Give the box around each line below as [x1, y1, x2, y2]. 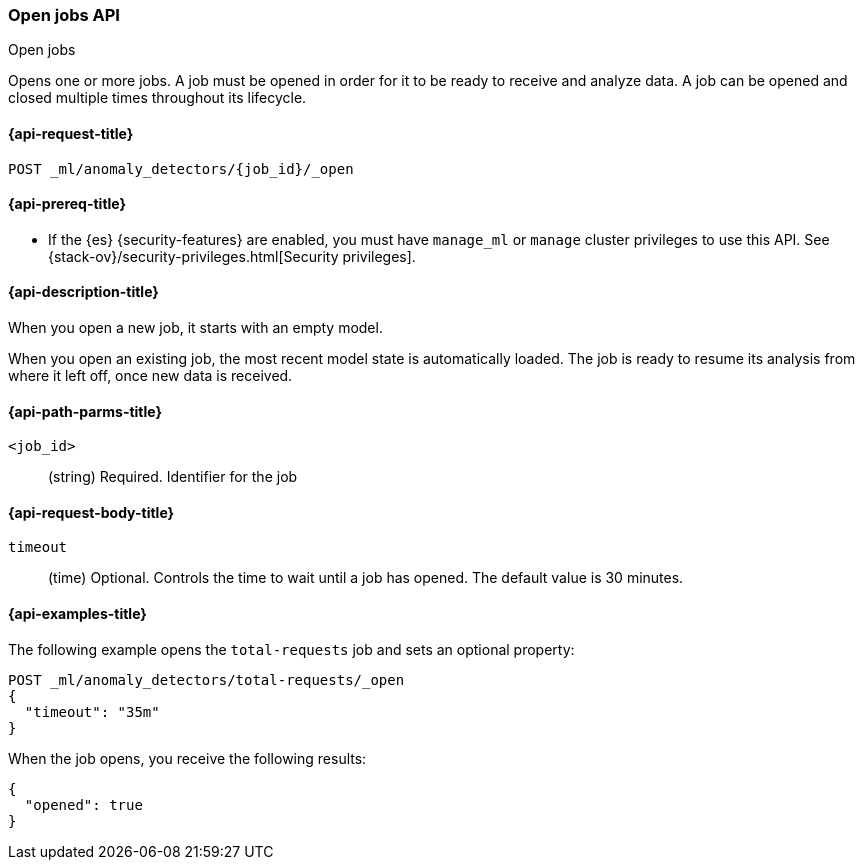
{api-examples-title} [8, 605, 147, 623]
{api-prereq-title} [8, 195, 127, 213]
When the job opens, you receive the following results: [8, 749, 367, 767]
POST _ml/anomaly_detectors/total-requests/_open [8, 671, 405, 688]
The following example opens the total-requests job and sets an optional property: [8, 640, 575, 658]
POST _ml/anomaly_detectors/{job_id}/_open [8, 160, 354, 177]
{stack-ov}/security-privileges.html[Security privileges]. [48, 247, 416, 265]
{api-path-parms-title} [8, 402, 163, 420]
